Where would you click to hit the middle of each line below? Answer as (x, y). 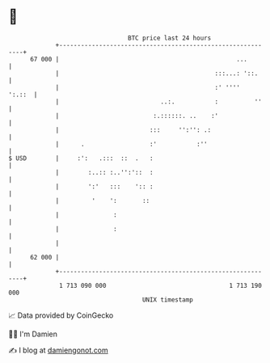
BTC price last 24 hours (170, 38)
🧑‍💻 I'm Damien (33, 334)
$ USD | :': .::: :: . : (81, 158)
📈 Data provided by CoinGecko (61, 315)
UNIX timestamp (168, 300)
